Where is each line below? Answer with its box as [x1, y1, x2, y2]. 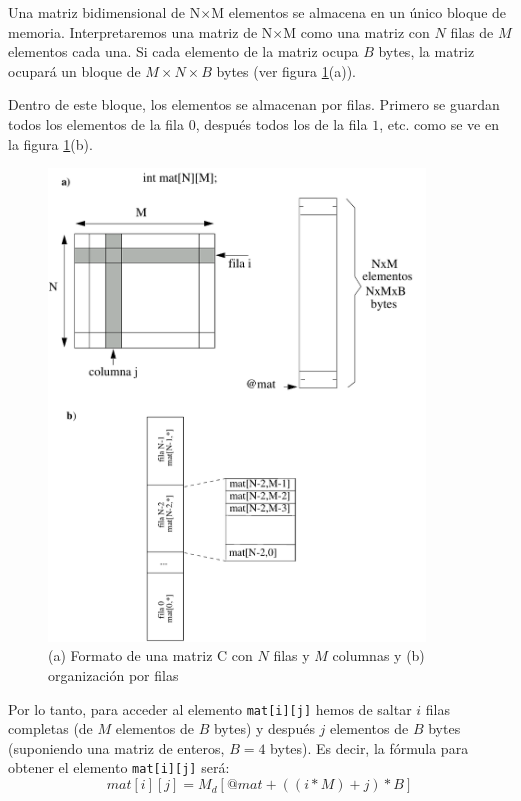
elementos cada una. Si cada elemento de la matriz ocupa [8, 41, 359, 62]
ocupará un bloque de [8, 60, 141, 81]
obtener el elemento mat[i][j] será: [8, 757, 230, 778]
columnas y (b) [332, 645, 425, 666]
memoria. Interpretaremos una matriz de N [8, 21, 273, 42]
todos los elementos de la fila [8, 113, 184, 134]
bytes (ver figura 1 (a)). [216, 60, 357, 81]
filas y [273, 645, 310, 666]
